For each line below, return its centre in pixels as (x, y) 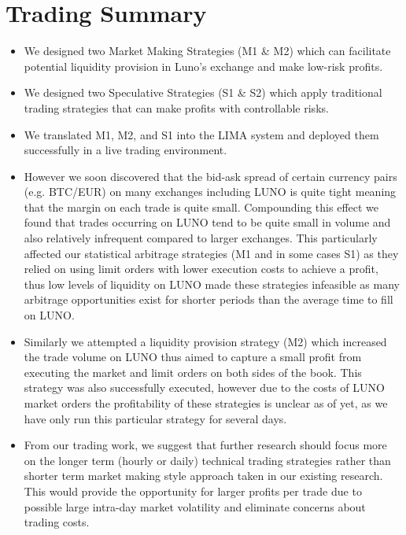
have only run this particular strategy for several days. (155, 418)
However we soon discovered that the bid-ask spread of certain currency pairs (210, 176)
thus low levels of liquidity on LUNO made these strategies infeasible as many (212, 284)
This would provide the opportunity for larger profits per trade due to (193, 491)
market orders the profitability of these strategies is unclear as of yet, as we (206, 403)
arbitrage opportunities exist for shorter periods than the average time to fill (209, 299)
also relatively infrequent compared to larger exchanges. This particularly (201, 238)
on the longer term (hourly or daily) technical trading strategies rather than (207, 460)
